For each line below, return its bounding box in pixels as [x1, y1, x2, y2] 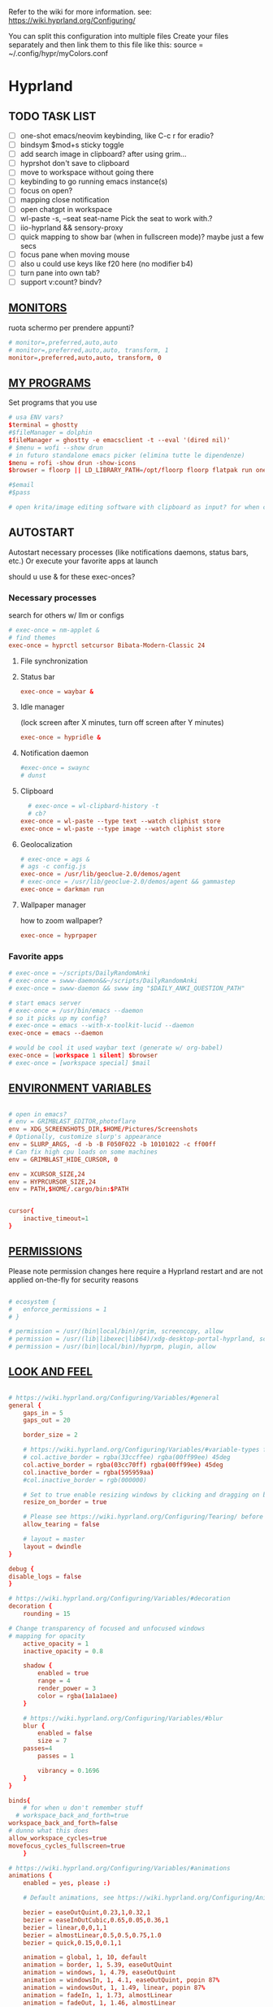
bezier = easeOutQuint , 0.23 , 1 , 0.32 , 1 [23, 1909, 151, 1917]
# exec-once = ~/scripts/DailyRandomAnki [8, 969, 151, 978]
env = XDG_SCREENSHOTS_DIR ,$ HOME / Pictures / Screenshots [8, 1125, 198, 1133]
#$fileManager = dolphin [8, 428, 93, 437]
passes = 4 [23, 1744, 53, 1753]
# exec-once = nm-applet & [8, 626, 100, 634]
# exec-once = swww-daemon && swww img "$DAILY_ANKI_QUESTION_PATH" [8, 984, 245, 993]
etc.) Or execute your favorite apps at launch [8, 556, 158, 566]
